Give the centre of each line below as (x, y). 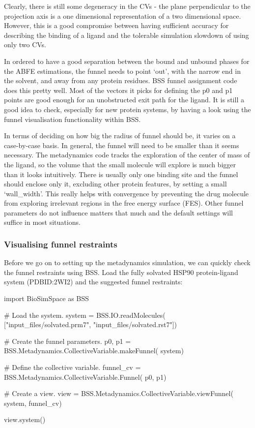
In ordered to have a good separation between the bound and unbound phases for (127, 61)
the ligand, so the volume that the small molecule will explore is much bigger (120, 164)
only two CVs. (25, 45)
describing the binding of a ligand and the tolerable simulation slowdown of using (127, 35)
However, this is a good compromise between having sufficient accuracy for (116, 25)
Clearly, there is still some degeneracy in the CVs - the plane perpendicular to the (127, 6)
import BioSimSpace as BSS (46, 298)
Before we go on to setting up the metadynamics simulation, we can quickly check (127, 262)
